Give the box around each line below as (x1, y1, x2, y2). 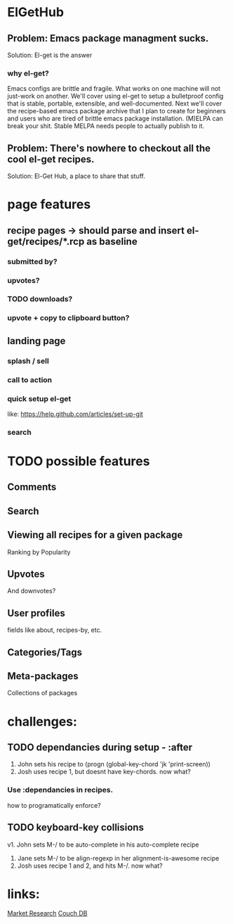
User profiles (7, 607, 65, 619)
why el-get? (7, 68, 49, 78)
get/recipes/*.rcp (7, 235, 85, 247)
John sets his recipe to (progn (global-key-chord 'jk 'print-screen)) (17, 760, 211, 768)
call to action (7, 374, 53, 384)
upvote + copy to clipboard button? (7, 313, 130, 323)
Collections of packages (7, 689, 78, 697)
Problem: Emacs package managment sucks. (7, 32, 209, 44)
